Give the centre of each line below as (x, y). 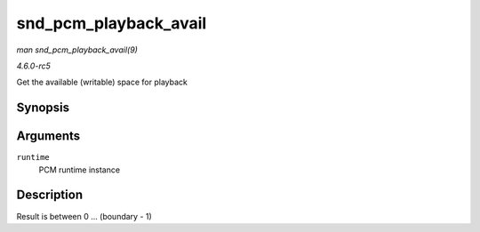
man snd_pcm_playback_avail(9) (77, 50)
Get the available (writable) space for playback (102, 82)
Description (50, 195)
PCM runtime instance (79, 170)
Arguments (48, 136)
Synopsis (43, 108)
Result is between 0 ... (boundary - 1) (84, 216)
